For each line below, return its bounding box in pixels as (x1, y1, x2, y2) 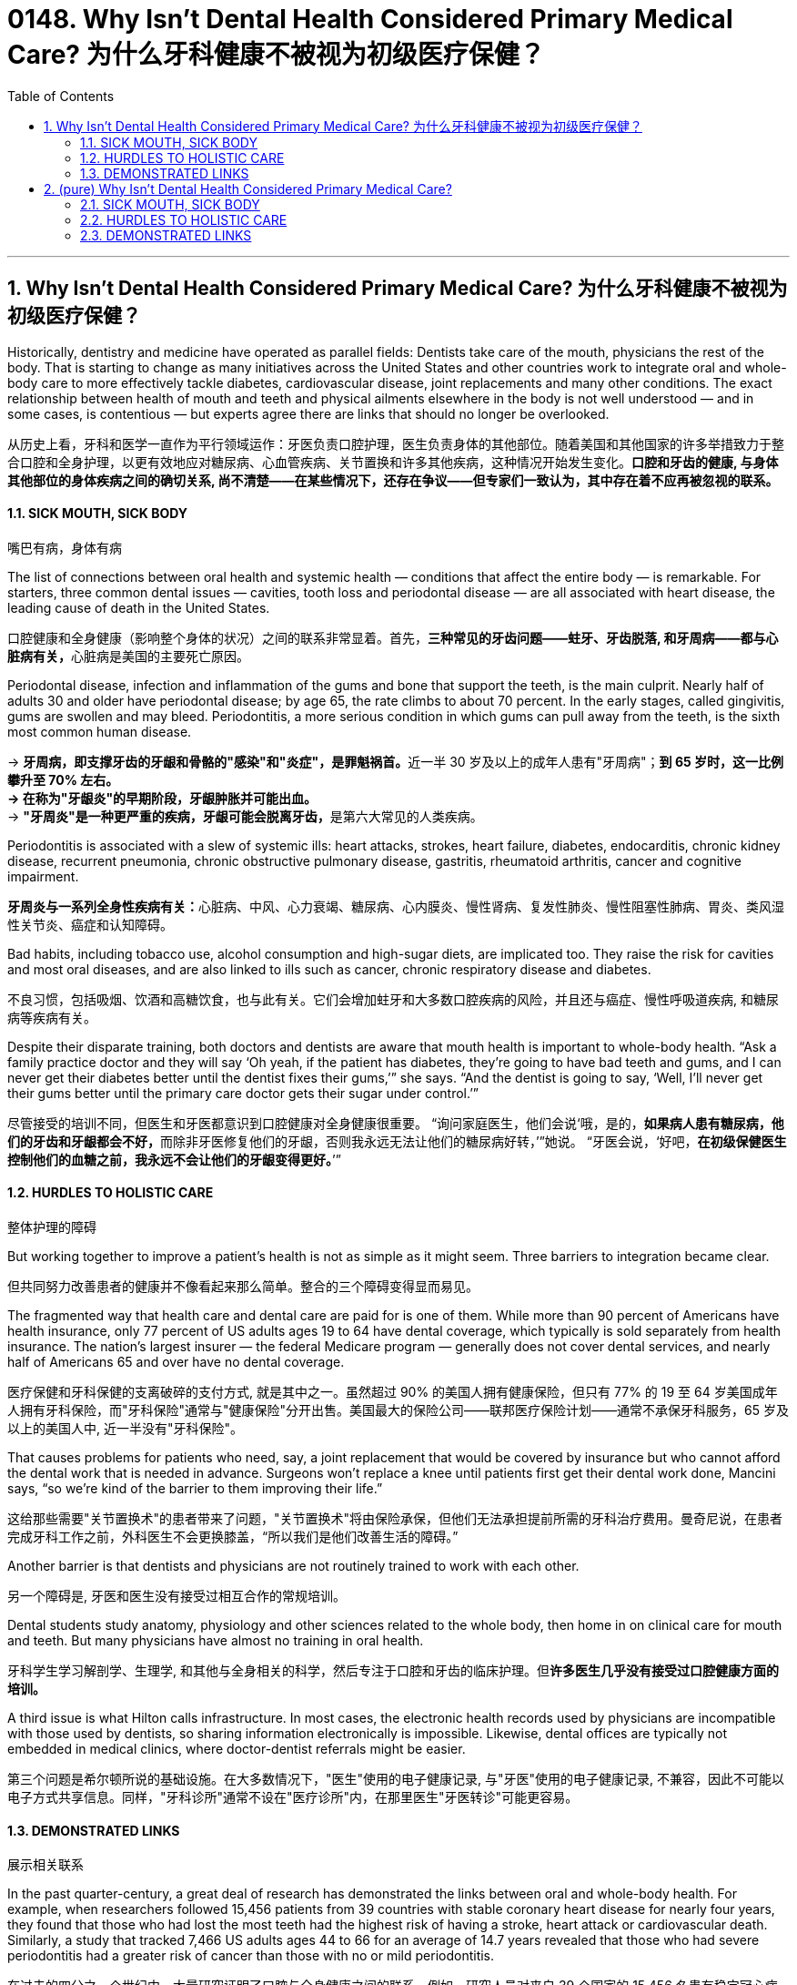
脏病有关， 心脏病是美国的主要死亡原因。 (7, 647, 249, 664)
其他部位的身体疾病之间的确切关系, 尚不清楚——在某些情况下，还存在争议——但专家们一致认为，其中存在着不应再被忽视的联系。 (7, 472, 779, 488)
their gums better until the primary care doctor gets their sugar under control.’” (7, 1084, 479, 1101)
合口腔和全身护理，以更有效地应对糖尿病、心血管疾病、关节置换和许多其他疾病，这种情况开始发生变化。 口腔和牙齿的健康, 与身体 (7, 453, 779, 470)
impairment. (7, 868, 79, 884)
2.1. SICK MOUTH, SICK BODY (80, 196, 260, 212)
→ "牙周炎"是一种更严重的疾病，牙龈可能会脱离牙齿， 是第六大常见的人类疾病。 (7, 808, 483, 824)
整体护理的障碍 (7, 1219, 96, 1236)
